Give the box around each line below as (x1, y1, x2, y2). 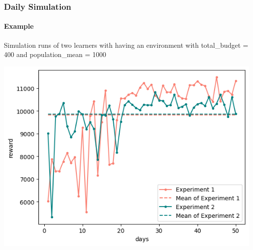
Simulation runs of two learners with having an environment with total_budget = (4, 39, 249, 50)
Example (4, 21, 34, 31)
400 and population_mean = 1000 (4, 49, 107, 59)
